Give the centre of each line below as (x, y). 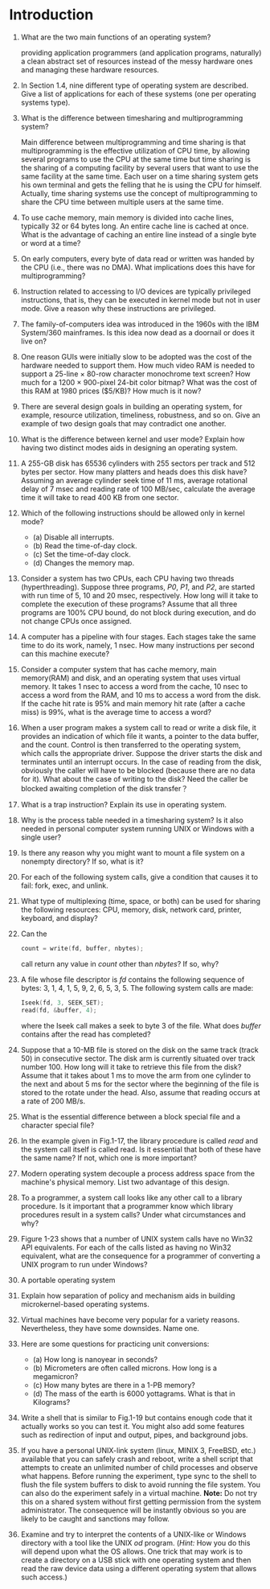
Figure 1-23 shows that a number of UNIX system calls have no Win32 (137, 1238)
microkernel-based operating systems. (85, 1304)
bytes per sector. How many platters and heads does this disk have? (134, 471)
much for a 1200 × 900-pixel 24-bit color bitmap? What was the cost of (139, 382)
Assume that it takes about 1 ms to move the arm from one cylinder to (136, 1075)
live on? (34, 341)
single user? (41, 837)
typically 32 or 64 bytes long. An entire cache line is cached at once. (135, 226)
